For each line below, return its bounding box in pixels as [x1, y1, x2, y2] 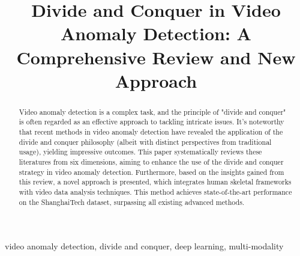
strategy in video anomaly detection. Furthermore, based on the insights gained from [19, 166, 284, 177]
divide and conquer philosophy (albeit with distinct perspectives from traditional [19, 136, 272, 147]
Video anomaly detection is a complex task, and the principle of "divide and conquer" [19, 106, 286, 117]
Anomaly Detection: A [61, 21, 251, 46]
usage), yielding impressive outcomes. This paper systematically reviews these [19, 147, 262, 157]
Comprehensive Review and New [16, 44, 296, 69]
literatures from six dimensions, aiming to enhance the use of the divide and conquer [19, 157, 284, 167]
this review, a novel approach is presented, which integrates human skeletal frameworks [19, 177, 292, 187]
